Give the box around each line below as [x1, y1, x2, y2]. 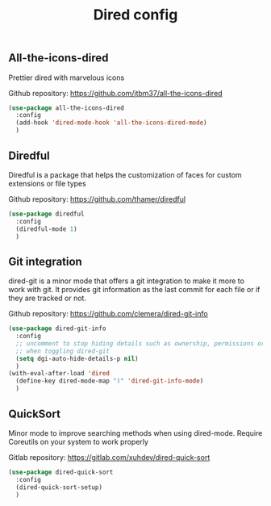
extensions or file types [8, 178, 86, 188]
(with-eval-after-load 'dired [8, 370, 110, 378]
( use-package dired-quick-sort [8, 468, 114, 476]
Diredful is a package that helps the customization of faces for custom [8, 169, 242, 179]
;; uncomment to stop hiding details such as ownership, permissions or [15, 339, 265, 348]
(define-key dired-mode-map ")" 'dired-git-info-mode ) [15, 377, 204, 385]
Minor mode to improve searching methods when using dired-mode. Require [8, 428, 263, 437]
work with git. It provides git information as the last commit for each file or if [8, 285, 261, 295]
